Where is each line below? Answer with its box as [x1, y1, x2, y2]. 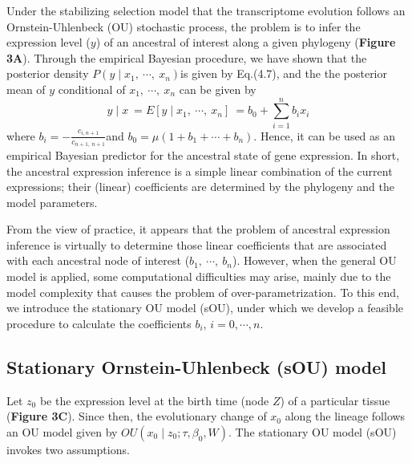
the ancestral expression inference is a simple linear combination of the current [6, 162, 393, 179]
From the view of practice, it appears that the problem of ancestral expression [6, 221, 390, 238]
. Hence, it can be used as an [253, 127, 396, 144]
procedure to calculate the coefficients [6, 315, 192, 331]
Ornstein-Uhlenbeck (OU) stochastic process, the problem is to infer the [6, 18, 361, 35]
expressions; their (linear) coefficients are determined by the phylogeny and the [6, 178, 394, 195]
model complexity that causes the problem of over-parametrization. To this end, [6, 283, 399, 300]
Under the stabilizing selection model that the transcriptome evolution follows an [6, 2, 406, 18]
